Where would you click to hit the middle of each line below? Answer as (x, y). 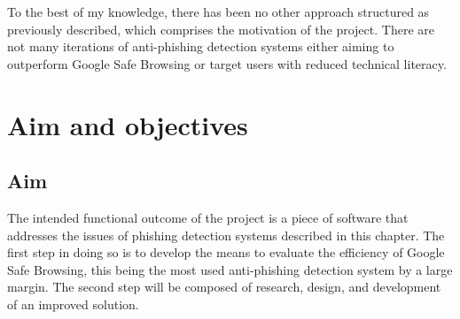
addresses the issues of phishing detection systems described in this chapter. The (226, 235)
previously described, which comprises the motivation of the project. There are (221, 29)
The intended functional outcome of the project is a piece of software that (208, 217)
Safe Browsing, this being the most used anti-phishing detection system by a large (230, 269)
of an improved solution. (73, 304)
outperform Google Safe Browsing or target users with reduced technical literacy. (227, 63)
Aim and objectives (128, 124)
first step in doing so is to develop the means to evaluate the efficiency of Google (226, 252)
